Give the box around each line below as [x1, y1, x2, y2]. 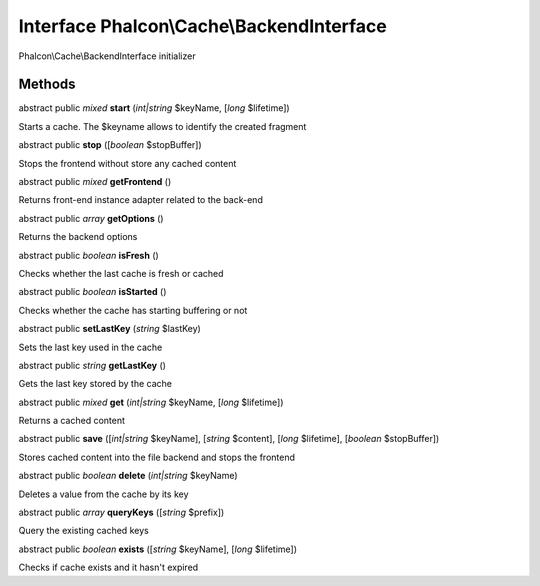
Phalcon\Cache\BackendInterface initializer [18, 50, 196, 62]
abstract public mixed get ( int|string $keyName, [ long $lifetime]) [18, 396, 284, 408]
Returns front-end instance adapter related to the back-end [18, 194, 264, 206]
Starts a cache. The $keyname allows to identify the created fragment [18, 120, 307, 132]
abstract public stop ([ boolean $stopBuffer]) [18, 139, 202, 151]
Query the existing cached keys [18, 525, 149, 537]
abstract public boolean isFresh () [18, 249, 159, 261]
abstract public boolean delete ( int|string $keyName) [18, 470, 239, 482]
